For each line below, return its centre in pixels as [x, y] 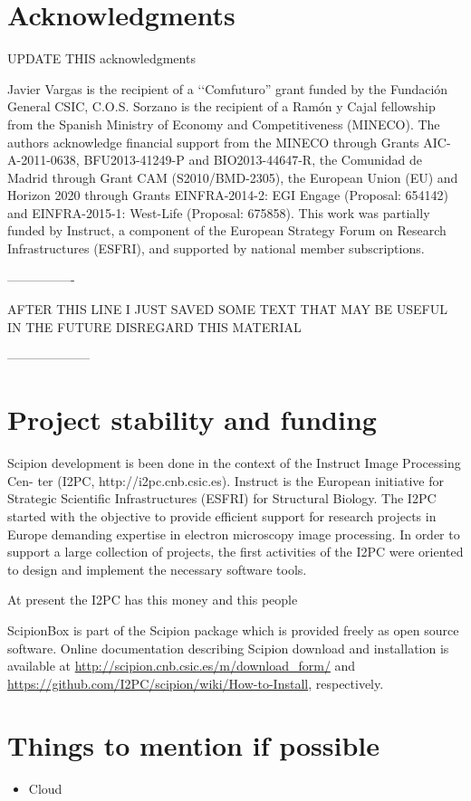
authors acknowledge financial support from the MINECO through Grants [213, 142]
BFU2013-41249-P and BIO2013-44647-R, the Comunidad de [253, 160]
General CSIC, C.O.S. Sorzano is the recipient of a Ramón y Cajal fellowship [221, 106]
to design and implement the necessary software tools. [157, 569]
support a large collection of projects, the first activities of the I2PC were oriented [235, 552]
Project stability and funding [192, 420]
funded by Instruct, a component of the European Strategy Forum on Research [227, 230]
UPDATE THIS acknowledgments [101, 58]
